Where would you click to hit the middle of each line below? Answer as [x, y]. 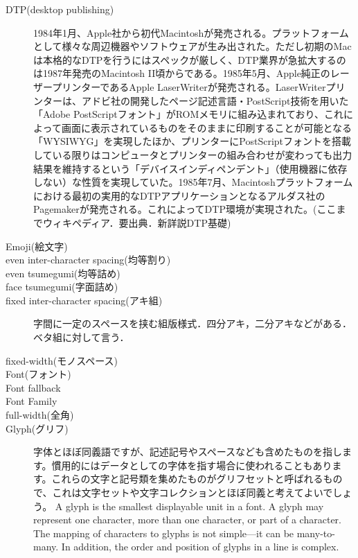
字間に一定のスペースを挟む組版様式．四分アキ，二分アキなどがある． [193, 323]
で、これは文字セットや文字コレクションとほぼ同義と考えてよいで [183, 492]
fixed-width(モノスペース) [62, 360]
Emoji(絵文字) [37, 246]
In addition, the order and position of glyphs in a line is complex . [200, 547]
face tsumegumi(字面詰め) [62, 287]
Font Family [32, 401]
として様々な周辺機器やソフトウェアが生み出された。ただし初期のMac [193, 46]
